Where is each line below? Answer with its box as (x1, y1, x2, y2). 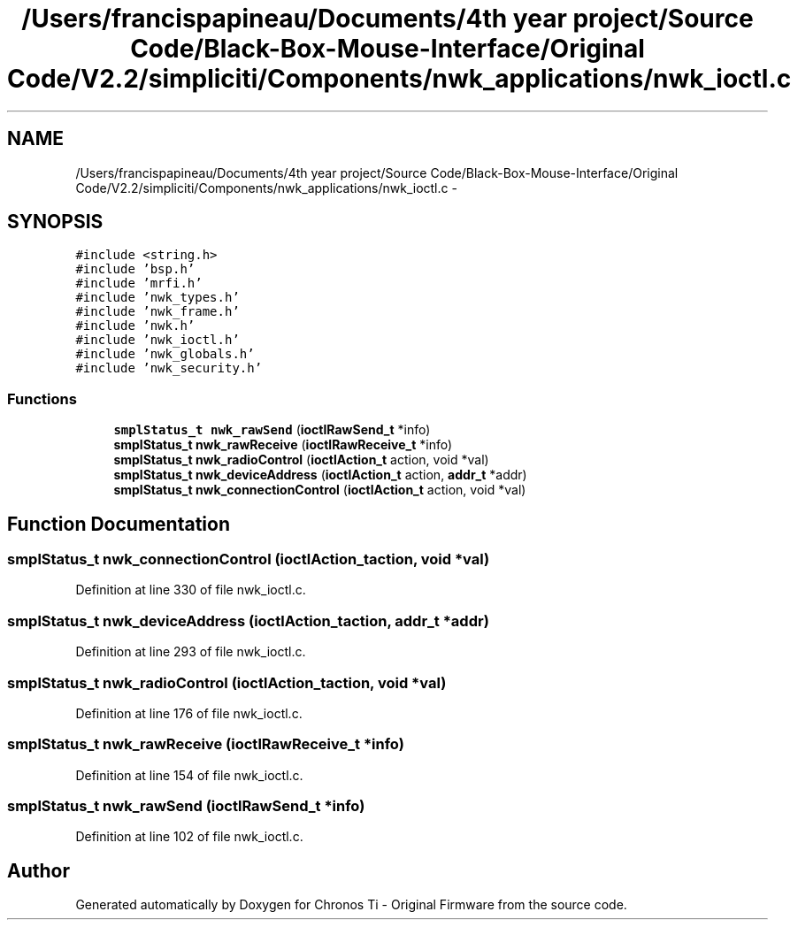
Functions (7, 389, 77, 408)
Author (7, 859, 70, 882)
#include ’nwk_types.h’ (75, 290, 240, 305)
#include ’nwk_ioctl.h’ (75, 333, 240, 348)
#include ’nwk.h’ (75, 318, 196, 333)
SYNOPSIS (7, 211, 104, 234)
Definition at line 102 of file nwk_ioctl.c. (75, 829, 303, 845)
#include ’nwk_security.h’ (75, 361, 263, 376)
